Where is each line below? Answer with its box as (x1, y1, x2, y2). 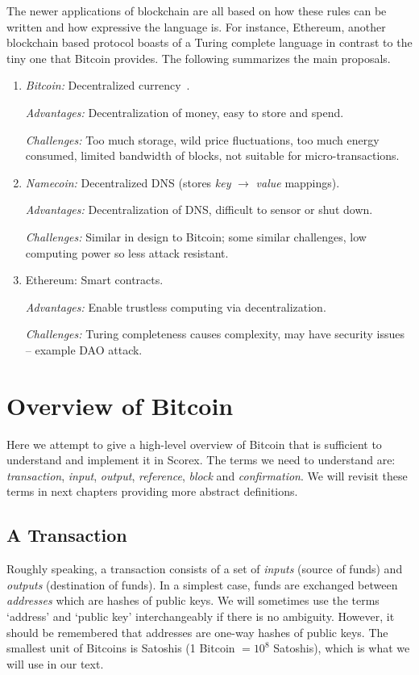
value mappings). (255, 174, 340, 191)
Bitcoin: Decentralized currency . (25, 77, 190, 94)
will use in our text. (6, 655, 104, 672)
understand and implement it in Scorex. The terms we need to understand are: (6, 451, 396, 468)
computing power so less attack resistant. (25, 244, 229, 261)
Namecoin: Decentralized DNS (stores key (25, 174, 231, 191)
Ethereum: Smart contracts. (25, 271, 164, 288)
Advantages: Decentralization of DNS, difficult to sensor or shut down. (25, 201, 373, 218)
